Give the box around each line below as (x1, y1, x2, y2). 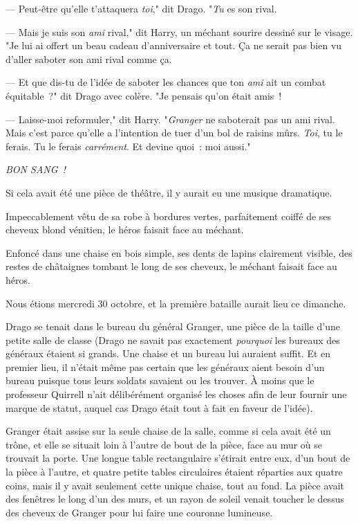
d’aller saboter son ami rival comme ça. (6, 51, 172, 66)
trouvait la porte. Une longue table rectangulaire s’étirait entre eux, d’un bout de (6, 451, 350, 465)
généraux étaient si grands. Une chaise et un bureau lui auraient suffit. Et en (6, 346, 331, 361)
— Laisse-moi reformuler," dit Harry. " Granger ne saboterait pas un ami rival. (6, 111, 335, 126)
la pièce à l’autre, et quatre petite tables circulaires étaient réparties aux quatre (6, 464, 343, 479)
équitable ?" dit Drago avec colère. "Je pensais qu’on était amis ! (6, 88, 282, 102)
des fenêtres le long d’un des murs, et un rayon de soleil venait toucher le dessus (6, 491, 344, 506)
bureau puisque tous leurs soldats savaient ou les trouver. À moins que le (6, 373, 314, 388)
